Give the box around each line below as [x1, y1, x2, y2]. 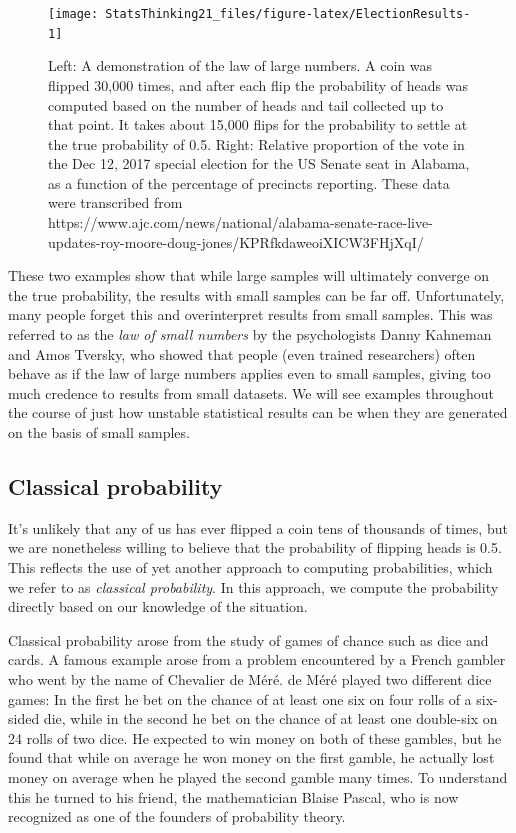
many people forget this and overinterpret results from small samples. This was [8, 304, 493, 325]
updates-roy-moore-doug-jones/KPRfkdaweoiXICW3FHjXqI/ [48, 231, 424, 252]
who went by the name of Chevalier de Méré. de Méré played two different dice [8, 668, 492, 689]
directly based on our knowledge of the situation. [8, 596, 308, 617]
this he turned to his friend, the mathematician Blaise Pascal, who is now [8, 786, 459, 807]
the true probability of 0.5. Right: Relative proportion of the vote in [48, 133, 465, 154]
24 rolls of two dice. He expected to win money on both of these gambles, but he [8, 727, 502, 748]
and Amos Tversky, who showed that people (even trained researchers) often [8, 343, 476, 364]
